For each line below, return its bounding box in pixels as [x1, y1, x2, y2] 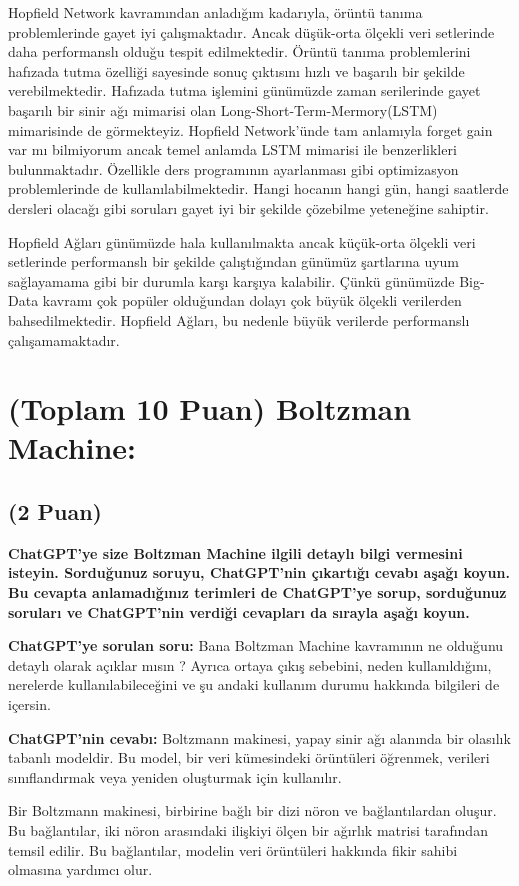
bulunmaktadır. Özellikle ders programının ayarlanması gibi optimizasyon [8, 158, 459, 179]
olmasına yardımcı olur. [8, 859, 153, 880]
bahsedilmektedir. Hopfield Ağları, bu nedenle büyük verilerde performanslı [8, 309, 470, 330]
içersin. [8, 694, 51, 715]
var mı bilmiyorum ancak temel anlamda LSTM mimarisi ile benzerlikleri [8, 139, 457, 160]
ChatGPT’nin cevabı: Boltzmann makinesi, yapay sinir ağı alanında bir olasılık [8, 727, 511, 748]
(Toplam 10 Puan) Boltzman [8, 388, 412, 429]
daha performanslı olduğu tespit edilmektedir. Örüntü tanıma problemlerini [8, 41, 471, 62]
